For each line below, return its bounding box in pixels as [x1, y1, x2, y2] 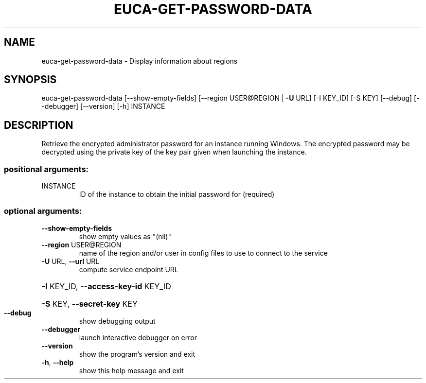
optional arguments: [4, 206, 82, 216]
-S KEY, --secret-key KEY [41, 298, 138, 309]
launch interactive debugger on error [79, 333, 197, 342]
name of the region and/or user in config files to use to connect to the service [79, 248, 328, 257]
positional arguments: [4, 164, 89, 174]
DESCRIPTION [4, 119, 73, 131]
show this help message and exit [79, 366, 184, 375]
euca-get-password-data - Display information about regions [41, 56, 238, 65]
